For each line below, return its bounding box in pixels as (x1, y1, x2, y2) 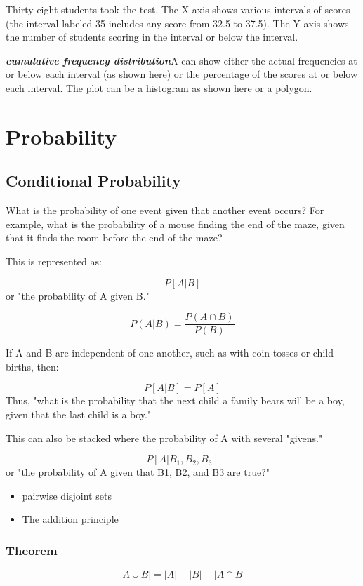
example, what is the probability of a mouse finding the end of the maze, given (6, 216, 345, 231)
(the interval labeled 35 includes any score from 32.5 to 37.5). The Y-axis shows (6, 15, 349, 30)
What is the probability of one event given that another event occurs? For (6, 203, 324, 218)
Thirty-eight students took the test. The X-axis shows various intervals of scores (6, 2, 350, 16)
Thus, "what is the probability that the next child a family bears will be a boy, (6, 393, 345, 408)
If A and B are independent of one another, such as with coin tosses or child (6, 345, 334, 360)
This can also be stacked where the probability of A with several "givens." (6, 430, 323, 445)
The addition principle (22, 512, 119, 526)
